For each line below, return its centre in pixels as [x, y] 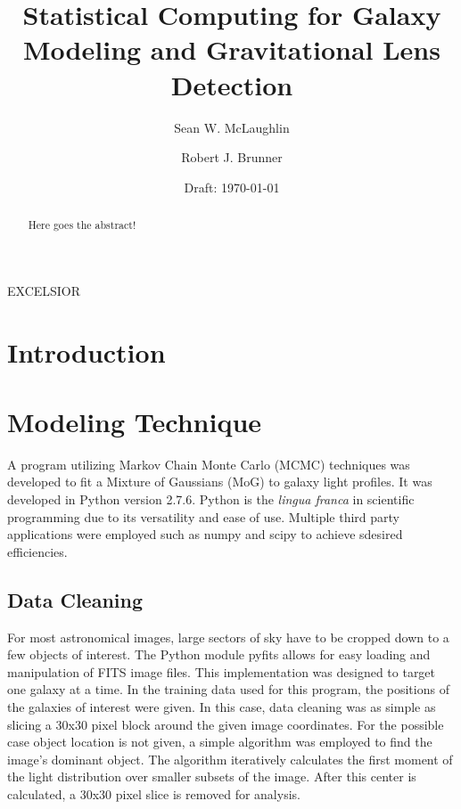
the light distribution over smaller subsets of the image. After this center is [212, 776]
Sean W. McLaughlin [232, 127]
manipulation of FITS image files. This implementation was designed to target [222, 671]
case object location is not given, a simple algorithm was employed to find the [220, 742]
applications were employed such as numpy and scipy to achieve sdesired [205, 534]
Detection [232, 84]
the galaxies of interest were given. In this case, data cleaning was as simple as [222, 706]
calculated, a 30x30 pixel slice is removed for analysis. [154, 793]
